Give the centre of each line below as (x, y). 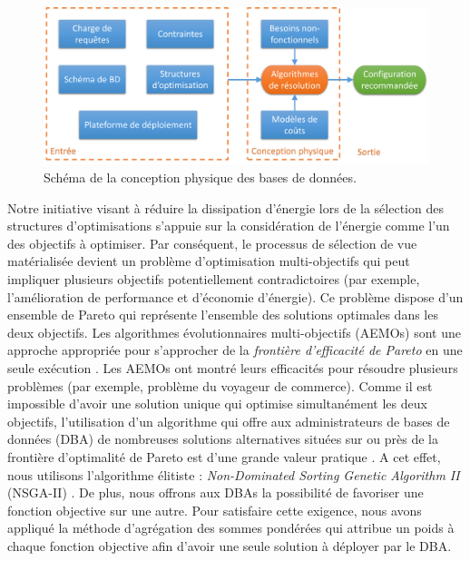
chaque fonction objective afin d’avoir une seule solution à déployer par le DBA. (230, 545)
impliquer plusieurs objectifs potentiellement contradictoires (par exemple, (214, 279)
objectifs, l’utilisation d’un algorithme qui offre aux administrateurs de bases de (229, 421)
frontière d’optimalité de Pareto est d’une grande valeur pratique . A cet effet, (224, 456)
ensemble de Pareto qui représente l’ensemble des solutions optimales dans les (223, 315)
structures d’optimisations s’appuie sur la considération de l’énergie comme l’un (229, 226)
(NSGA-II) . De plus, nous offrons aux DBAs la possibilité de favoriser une (215, 492)
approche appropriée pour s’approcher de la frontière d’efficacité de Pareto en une (235, 350)
